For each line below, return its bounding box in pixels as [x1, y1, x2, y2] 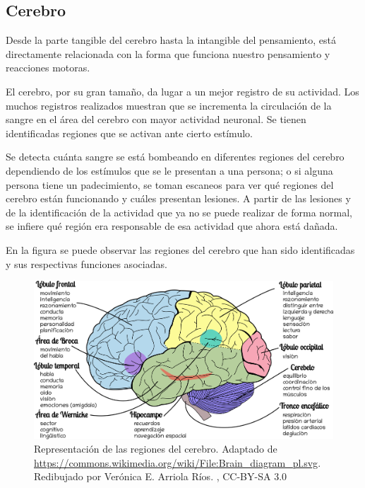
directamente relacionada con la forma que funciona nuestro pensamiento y [6, 46, 330, 61]
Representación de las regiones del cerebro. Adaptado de [34, 441, 277, 456]
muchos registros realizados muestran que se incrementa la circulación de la [6, 98, 332, 112]
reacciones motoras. [6, 60, 90, 75]
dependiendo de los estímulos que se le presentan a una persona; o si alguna [6, 163, 333, 178]
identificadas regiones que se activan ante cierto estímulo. [6, 125, 253, 140]
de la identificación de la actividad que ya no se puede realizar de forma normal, [6, 204, 353, 219]
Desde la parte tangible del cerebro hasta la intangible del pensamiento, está [6, 33, 337, 47]
